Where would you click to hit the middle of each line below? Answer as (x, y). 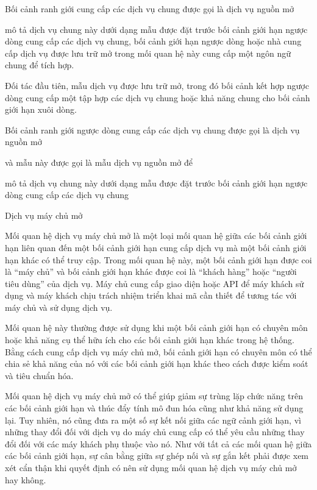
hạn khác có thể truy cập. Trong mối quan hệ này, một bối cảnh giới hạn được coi (158, 259)
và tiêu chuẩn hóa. (39, 375)
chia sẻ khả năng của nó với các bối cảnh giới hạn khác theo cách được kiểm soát (157, 364)
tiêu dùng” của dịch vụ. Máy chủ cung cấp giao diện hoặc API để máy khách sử (155, 283)
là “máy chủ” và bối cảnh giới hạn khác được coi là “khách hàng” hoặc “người (151, 272)
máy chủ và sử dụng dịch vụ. (59, 307)
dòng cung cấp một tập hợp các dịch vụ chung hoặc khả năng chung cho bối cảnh (158, 97)
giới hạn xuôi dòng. (41, 109)
